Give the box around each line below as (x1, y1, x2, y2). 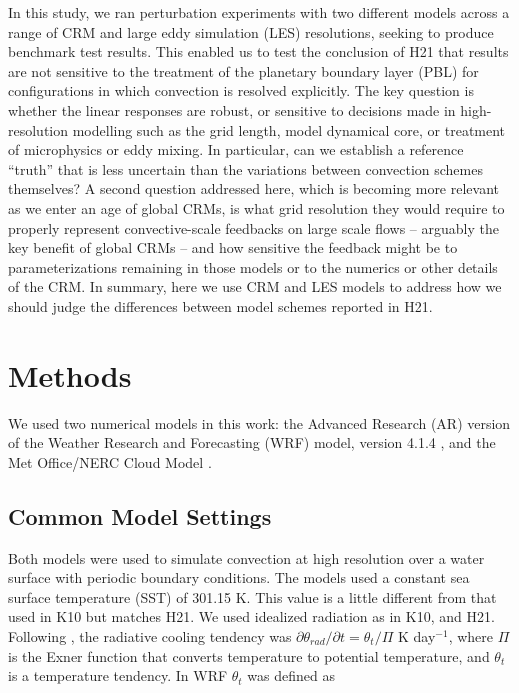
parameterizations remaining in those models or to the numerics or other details (8, 256, 498, 277)
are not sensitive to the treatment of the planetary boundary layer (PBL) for (8, 60, 479, 81)
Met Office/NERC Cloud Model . (8, 451, 212, 472)
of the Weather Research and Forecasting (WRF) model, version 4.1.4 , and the (8, 432, 496, 453)
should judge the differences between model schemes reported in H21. (8, 295, 433, 316)
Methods (8, 354, 132, 395)
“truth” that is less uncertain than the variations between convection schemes (8, 158, 483, 179)
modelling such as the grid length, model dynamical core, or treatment (72, 119, 506, 140)
